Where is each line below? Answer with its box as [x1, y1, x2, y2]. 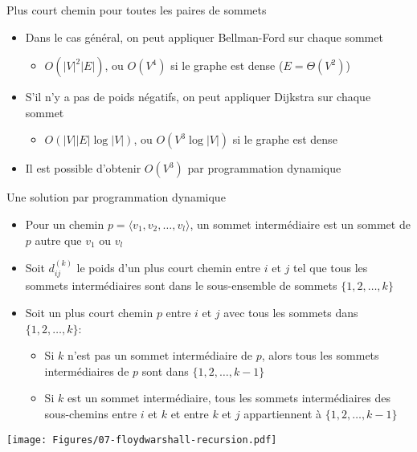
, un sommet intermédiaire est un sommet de [190, 215, 411, 232]
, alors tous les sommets [261, 347, 379, 364]
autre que [35, 231, 82, 248]
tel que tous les [293, 259, 368, 275]
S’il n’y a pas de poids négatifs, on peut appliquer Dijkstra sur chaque [25, 88, 371, 105]
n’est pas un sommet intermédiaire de [67, 347, 253, 364]
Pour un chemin [25, 215, 104, 232]
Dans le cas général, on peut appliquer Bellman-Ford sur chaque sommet [25, 28, 383, 45]
